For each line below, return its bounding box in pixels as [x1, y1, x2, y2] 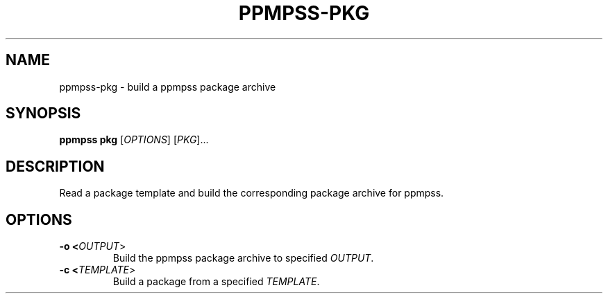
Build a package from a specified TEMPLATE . [112, 275, 320, 288]
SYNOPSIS [6, 105, 81, 123]
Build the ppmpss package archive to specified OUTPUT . [112, 252, 374, 264]
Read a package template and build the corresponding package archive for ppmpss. [59, 187, 444, 199]
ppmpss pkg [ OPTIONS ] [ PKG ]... [59, 134, 209, 146]
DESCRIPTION [6, 157, 105, 175]
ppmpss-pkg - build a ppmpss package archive [59, 80, 276, 93]
